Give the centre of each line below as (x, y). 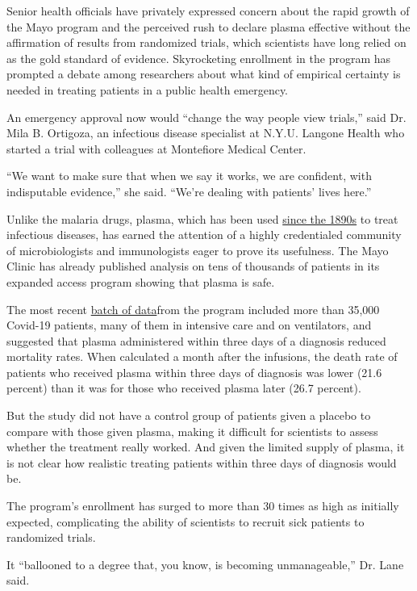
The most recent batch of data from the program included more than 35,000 (193, 309)
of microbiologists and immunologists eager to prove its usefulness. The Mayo (198, 250)
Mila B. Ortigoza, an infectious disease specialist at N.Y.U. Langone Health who (206, 133)
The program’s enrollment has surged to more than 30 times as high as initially (203, 506)
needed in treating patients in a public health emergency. (148, 89)
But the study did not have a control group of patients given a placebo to (189, 415)
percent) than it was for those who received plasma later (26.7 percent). (184, 388)
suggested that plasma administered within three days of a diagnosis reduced (196, 340)
